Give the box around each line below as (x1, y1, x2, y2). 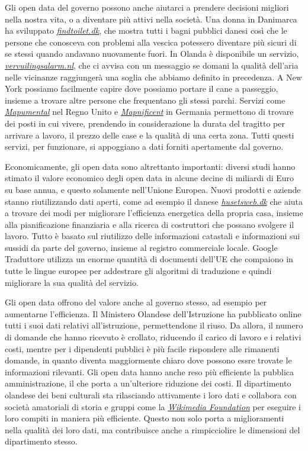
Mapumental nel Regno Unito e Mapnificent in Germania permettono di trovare (5, 105, 294, 118)
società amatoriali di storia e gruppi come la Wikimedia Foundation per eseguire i (5, 400, 301, 413)
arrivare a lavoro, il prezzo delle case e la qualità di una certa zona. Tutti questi (5, 128, 294, 141)
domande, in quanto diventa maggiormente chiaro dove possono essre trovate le (5, 354, 292, 366)
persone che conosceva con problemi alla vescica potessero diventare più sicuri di (5, 36, 297, 48)
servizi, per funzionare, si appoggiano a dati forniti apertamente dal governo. (5, 140, 284, 153)
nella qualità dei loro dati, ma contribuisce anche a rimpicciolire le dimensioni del (5, 423, 300, 436)
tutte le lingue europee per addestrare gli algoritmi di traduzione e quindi (5, 265, 272, 277)
